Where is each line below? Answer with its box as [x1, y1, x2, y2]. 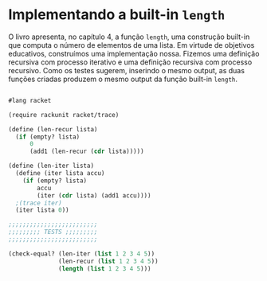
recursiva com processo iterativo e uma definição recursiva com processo [8, 57, 253, 67]
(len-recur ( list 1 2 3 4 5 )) [58, 257, 159, 265]
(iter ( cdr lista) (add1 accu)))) [37, 191, 151, 200]
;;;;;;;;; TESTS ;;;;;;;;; [8, 228, 98, 236]
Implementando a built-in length [8, 6, 226, 24]
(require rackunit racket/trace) [8, 111, 120, 119]
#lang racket [8, 96, 52, 104]
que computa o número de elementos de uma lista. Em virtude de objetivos [8, 40, 255, 49]
